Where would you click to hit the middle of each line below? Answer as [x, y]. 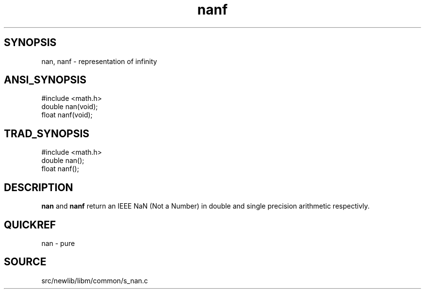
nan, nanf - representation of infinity [99, 61]
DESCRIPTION [39, 187]
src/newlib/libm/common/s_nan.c [95, 280]
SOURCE [25, 262]
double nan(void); [70, 107]
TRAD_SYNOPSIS [47, 133]
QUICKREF [30, 225]
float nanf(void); [67, 115]
